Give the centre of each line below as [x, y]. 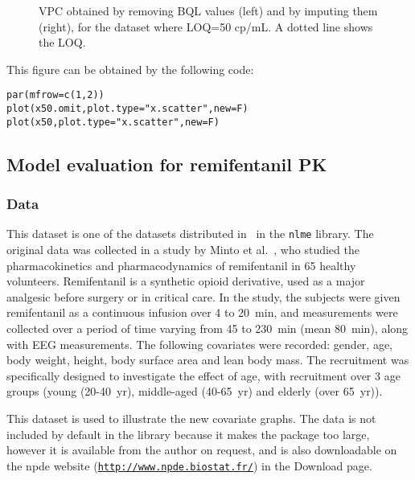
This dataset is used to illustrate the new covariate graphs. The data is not [191, 418]
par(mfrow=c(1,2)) [55, 95]
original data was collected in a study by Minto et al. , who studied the [183, 249]
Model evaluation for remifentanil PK [167, 164]
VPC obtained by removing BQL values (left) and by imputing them [208, 10]
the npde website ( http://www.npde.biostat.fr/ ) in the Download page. [189, 465]
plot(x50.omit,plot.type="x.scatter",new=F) [127, 109]
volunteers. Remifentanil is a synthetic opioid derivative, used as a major [186, 281]
